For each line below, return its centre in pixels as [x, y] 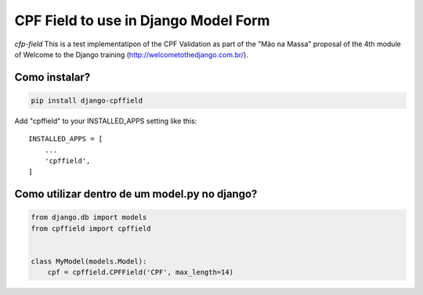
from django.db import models [89, 217]
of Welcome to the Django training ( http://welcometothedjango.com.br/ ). [131, 54]
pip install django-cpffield [87, 100]
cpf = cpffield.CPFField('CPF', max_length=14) [141, 272]
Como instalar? [52, 77]
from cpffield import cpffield [91, 228]
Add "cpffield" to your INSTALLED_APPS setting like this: [106, 121]
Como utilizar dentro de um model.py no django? [136, 194]
